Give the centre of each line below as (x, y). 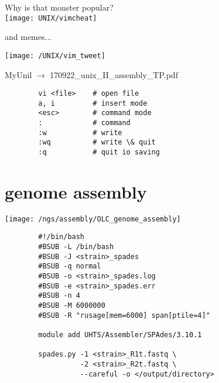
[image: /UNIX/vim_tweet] (55, 56)
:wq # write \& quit (97, 142)
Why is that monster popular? (59, 7)
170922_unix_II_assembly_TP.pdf (114, 74)
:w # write (80, 132)
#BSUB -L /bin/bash (76, 247)
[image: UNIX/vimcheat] (51, 18)
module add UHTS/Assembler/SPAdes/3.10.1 (120, 335)
